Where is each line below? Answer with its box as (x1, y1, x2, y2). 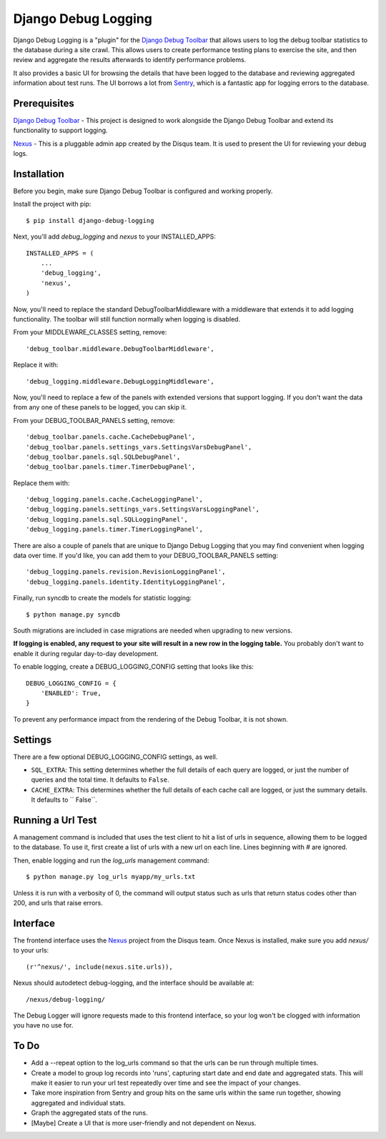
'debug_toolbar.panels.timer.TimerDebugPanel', (26, 463, 196, 471)
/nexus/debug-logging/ (26, 995, 106, 1003)
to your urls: (13, 946, 49, 955)
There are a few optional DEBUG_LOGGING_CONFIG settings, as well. (13, 752, 218, 761)
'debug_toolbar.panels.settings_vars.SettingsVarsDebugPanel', (26, 443, 252, 451)
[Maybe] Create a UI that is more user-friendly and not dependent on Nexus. (31, 1118, 257, 1127)
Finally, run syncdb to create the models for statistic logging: (13, 594, 192, 602)
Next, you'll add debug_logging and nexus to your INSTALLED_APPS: (13, 232, 216, 241)
